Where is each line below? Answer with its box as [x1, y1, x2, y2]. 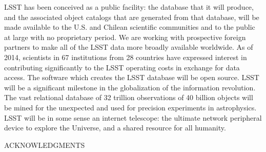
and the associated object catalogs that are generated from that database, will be [4, 11, 259, 22]
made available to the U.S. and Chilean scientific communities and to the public [4, 22, 255, 32]
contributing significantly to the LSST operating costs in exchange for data [4, 62, 240, 72]
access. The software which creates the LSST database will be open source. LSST [4, 72, 259, 83]
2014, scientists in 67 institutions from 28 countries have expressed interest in [4, 51, 247, 62]
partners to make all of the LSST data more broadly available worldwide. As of [4, 42, 253, 52]
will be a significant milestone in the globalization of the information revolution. [4, 82, 256, 92]
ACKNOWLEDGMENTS [4, 139, 85, 150]
